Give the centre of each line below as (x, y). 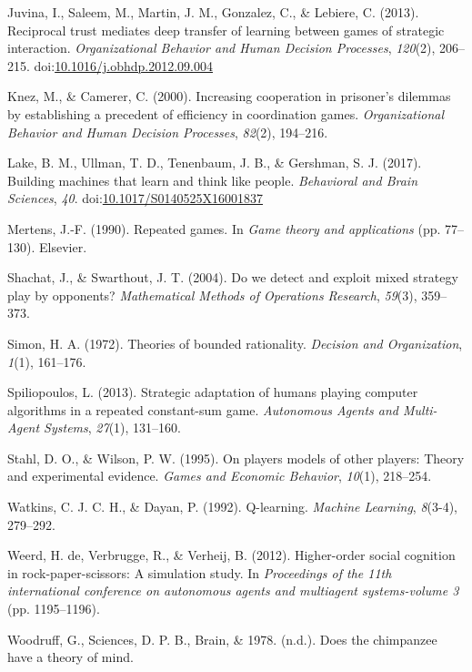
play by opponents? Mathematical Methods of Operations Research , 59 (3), (212, 295)
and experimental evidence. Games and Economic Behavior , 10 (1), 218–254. (220, 476)
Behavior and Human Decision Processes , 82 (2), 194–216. (168, 132)
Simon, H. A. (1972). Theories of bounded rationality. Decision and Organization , (235, 343)
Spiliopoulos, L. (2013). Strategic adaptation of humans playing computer (213, 392)
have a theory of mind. (70, 657)
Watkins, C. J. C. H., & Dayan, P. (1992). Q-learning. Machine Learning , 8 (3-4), (232, 507)
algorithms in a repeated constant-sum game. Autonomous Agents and (203, 409)
